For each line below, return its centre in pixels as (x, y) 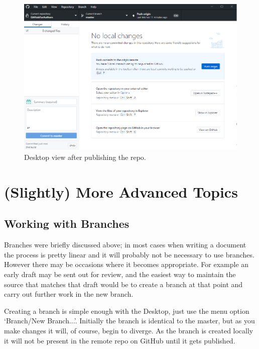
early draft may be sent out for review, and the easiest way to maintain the (120, 274)
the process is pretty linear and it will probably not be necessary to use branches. (129, 254)
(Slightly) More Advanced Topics (121, 191)
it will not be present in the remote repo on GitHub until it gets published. (120, 340)
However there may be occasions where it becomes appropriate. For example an (126, 264)
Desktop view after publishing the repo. (85, 157)
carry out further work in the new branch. (69, 294)
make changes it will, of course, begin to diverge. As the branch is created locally (129, 330)
